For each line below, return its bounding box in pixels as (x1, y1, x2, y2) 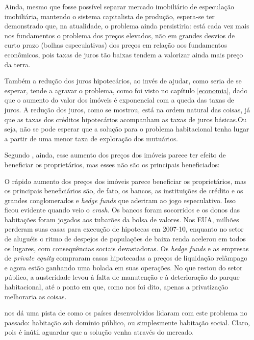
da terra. (4, 59, 30, 69)
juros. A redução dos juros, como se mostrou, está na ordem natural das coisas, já (4, 104, 251, 114)
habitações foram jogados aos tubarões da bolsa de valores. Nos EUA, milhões (4, 214, 239, 224)
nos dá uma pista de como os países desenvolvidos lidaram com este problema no (4, 308, 248, 318)
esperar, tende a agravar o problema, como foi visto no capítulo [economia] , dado (4, 85, 248, 95)
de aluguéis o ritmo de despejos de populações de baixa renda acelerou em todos (4, 234, 246, 244)
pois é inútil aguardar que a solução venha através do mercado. (4, 327, 194, 337)
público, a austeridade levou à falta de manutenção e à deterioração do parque (4, 272, 240, 282)
